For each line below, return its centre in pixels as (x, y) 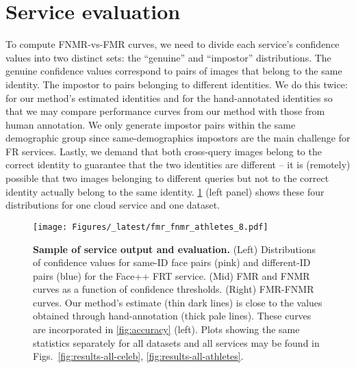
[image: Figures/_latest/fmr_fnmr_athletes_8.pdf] (151, 227)
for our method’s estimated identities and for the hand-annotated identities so (169, 97)
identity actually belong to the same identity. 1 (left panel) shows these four (165, 191)
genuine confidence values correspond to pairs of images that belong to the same (174, 71)
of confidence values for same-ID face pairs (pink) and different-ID (172, 262)
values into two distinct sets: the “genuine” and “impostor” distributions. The (168, 57)
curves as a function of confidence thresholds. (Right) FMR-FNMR (174, 289)
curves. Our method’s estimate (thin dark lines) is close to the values (178, 302)
